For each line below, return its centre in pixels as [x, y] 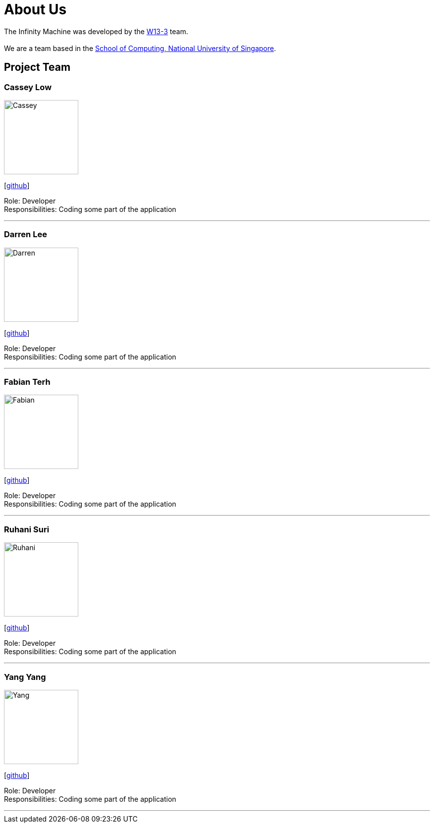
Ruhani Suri [27, 529]
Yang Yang [25, 677]
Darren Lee [26, 234]
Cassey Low [28, 87]
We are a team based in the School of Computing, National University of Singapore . [140, 48]
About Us [35, 9]
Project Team [37, 67]
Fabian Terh [27, 382]
